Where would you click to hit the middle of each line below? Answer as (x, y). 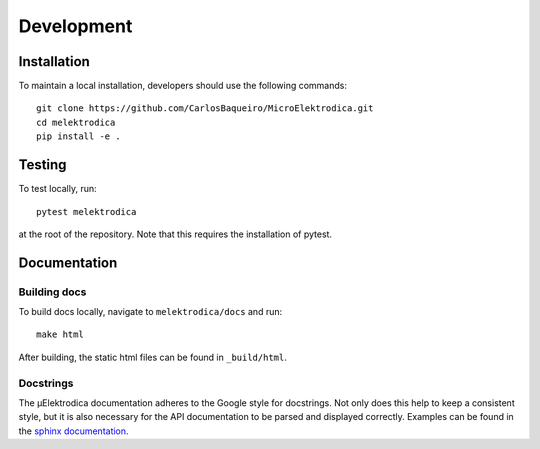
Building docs (52, 292)
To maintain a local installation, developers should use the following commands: (182, 86)
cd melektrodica (76, 122)
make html (60, 334)
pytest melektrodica (86, 211)
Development (75, 26)
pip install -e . (78, 136)
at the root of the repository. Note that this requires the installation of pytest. (175, 234)
